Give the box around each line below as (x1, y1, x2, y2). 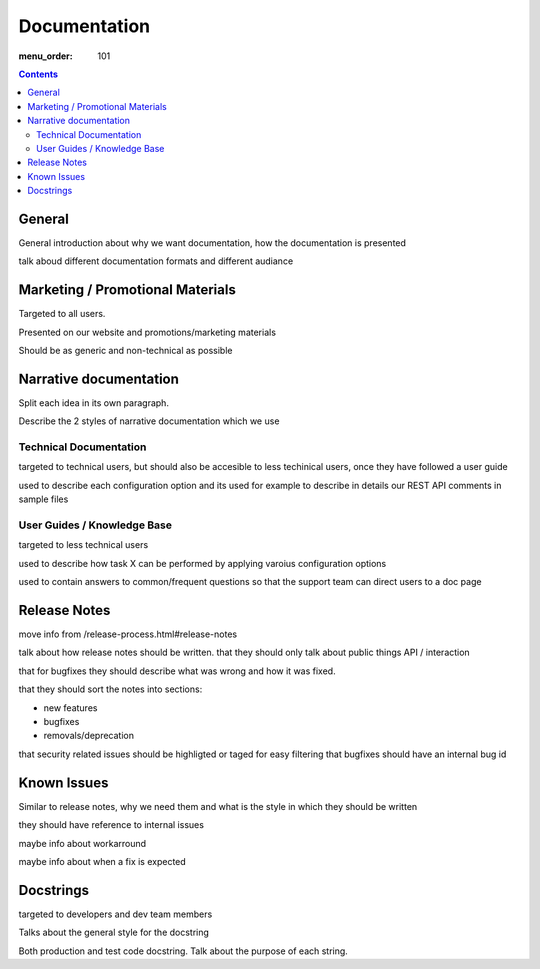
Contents (18, 68, 59, 80)
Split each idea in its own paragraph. (18, 396, 170, 409)
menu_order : (18, 50, 74, 62)
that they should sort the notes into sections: (18, 683, 203, 695)
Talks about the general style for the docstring (18, 926, 210, 939)
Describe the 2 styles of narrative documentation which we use (18, 415, 280, 427)
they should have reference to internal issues (18, 819, 205, 831)
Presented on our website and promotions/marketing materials (18, 326, 277, 338)
